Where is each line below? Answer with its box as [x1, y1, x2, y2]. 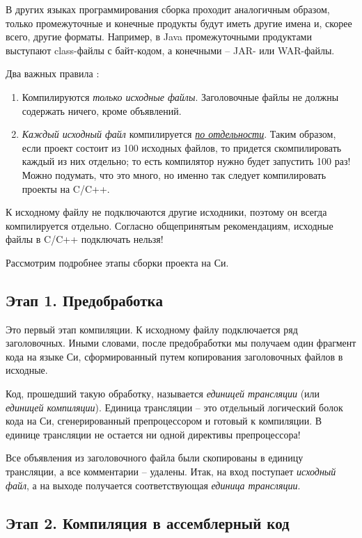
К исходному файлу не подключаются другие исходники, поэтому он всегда [6, 205, 327, 219]
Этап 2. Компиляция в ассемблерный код [6, 512, 290, 533]
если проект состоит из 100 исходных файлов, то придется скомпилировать [22, 140, 342, 155]
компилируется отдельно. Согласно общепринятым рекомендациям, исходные [6, 218, 333, 232]
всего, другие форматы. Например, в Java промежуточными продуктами [6, 29, 312, 44]
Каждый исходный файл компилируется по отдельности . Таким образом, [22, 127, 336, 141]
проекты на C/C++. [22, 181, 110, 196]
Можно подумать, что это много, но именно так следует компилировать [22, 167, 326, 182]
